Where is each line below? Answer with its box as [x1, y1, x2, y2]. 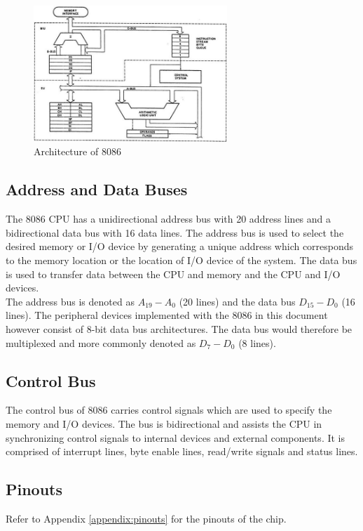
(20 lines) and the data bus [179, 294, 296, 308]
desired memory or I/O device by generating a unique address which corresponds [6, 239, 354, 254]
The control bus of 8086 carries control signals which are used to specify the [6, 402, 332, 417]
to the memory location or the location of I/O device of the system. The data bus [6, 253, 357, 267]
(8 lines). [238, 335, 276, 350]
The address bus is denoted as [6, 294, 135, 308]
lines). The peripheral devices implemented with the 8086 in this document [6, 308, 328, 322]
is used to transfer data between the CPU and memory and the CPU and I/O [6, 266, 341, 281]
